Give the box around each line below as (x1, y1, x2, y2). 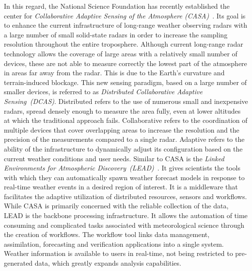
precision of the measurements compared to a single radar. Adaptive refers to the (4, 134, 245, 144)
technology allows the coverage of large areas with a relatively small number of (4, 48, 237, 58)
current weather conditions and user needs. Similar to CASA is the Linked (4, 153, 224, 163)
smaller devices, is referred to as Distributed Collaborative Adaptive (4, 86, 203, 97)
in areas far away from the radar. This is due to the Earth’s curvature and (4, 68, 225, 78)
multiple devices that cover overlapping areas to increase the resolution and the (4, 124, 239, 135)
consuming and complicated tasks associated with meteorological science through (4, 220, 244, 230)
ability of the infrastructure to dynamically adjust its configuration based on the (4, 143, 243, 153)
